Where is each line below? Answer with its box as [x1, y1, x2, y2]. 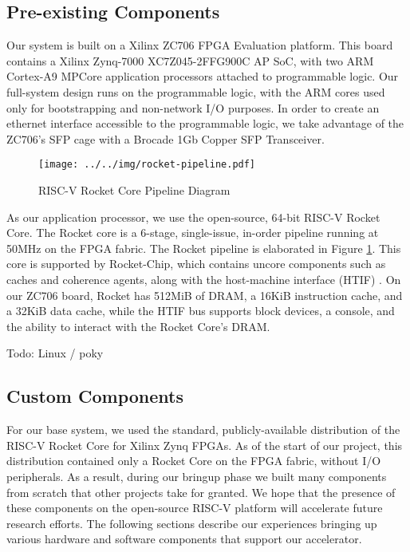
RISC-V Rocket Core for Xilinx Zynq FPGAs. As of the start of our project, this [6, 436, 403, 453]
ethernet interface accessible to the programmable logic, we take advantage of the [6, 115, 404, 132]
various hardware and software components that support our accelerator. [6, 530, 362, 547]
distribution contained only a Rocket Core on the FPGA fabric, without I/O [6, 452, 381, 469]
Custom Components [6, 384, 183, 408]
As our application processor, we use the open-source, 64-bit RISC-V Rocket [6, 208, 380, 225]
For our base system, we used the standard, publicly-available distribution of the [6, 421, 400, 438]
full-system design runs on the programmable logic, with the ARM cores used [6, 83, 385, 100]
